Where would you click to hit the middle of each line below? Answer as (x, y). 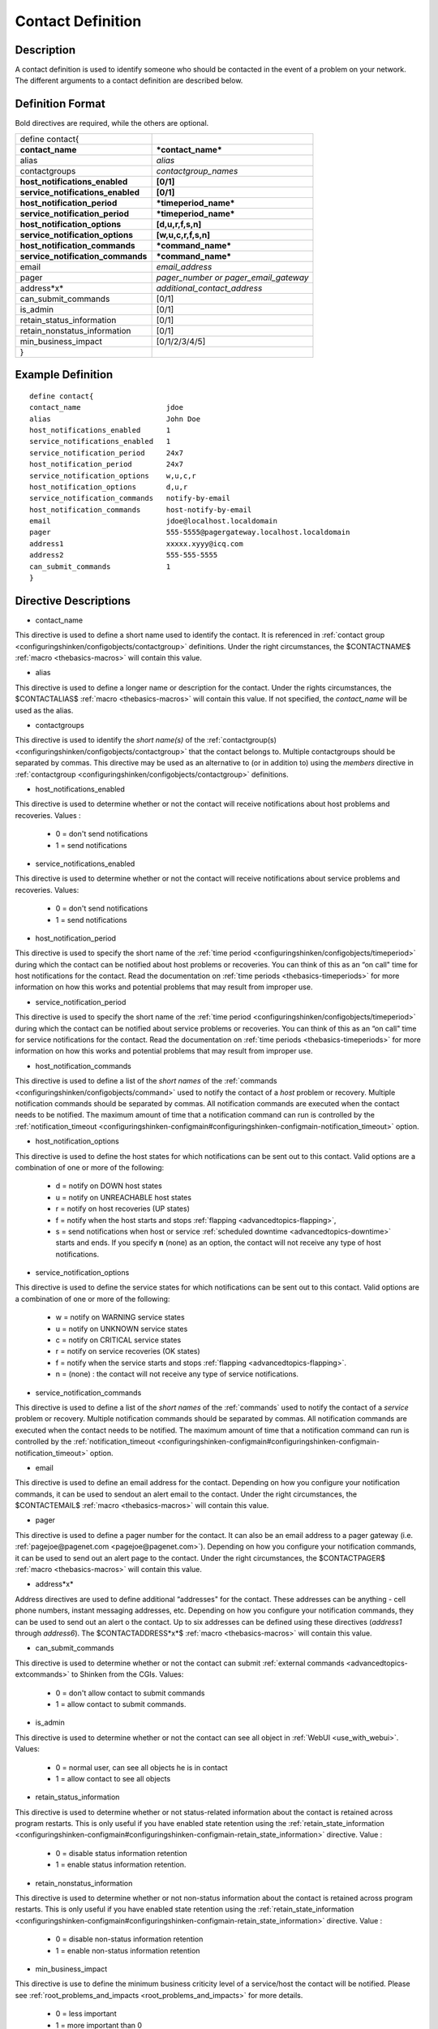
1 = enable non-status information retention (128, 1950)
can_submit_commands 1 (100, 566)
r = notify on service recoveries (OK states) (128, 1351)
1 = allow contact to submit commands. (121, 1704)
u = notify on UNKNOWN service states (122, 1329)
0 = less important (86, 2014)
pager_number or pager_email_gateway (232, 278)
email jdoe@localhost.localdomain (153, 521)
